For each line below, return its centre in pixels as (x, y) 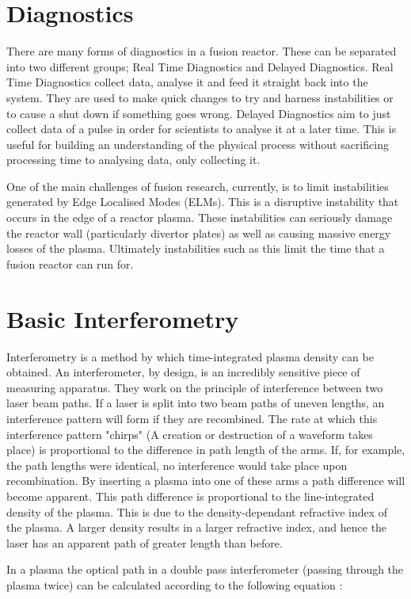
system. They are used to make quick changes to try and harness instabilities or (200, 97)
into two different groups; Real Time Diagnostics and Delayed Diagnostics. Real (200, 66)
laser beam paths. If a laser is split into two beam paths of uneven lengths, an (196, 403)
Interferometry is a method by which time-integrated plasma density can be (190, 356)
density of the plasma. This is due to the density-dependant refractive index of (197, 511)
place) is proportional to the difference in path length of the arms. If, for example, (206, 450)
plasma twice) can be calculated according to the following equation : (175, 584)
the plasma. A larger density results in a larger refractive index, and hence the (197, 527)
